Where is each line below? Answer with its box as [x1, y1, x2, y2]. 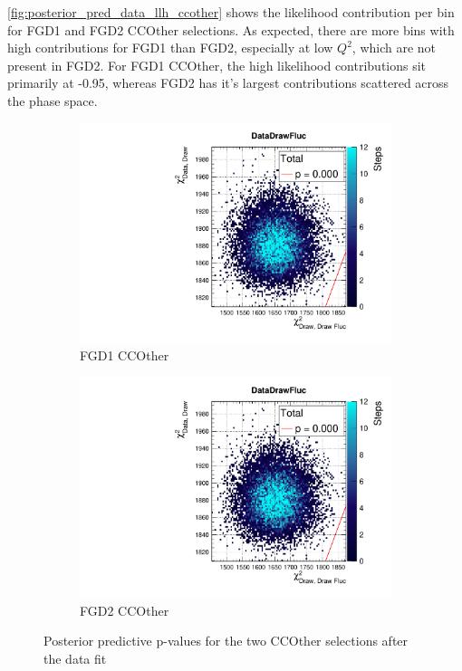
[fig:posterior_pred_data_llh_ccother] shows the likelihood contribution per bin [7, 3, 455, 21]
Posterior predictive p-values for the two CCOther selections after [43, 631, 409, 650]
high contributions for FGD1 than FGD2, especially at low [7, 38, 333, 57]
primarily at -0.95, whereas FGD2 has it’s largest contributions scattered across [7, 73, 449, 92]
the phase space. [7, 91, 98, 110]
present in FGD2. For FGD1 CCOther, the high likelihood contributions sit [7, 55, 427, 74]
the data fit [43, 648, 107, 667]
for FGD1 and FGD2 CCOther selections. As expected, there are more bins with [7, 20, 455, 39]
